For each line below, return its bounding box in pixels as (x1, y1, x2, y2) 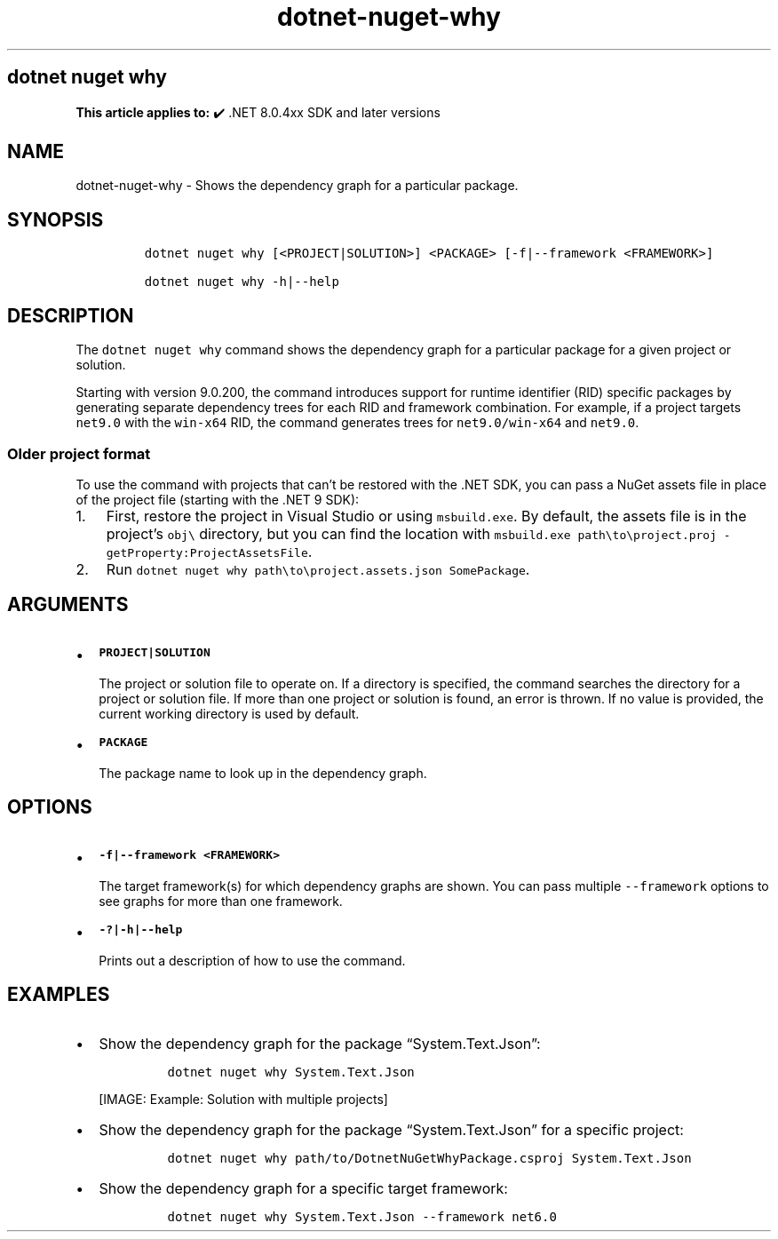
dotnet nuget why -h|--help (144, 274, 339, 290)
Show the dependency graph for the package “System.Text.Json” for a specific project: (99, 1121, 684, 1140)
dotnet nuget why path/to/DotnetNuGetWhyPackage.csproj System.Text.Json (167, 1151, 692, 1166)
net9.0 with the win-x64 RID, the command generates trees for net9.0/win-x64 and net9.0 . (75, 415, 639, 431)
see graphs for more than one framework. (99, 893, 343, 909)
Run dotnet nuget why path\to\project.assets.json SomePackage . (106, 560, 530, 578)
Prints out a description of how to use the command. (99, 952, 406, 968)
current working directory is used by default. (99, 705, 360, 721)
